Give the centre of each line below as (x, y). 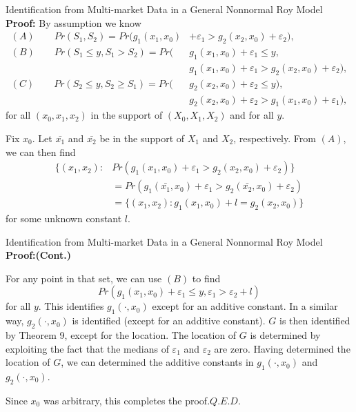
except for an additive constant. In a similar (245, 306)
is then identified (315, 321)
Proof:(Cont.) (38, 255)
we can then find (41, 151)
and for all (252, 115)
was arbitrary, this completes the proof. (127, 400)
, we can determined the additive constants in (157, 362)
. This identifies (71, 306)
